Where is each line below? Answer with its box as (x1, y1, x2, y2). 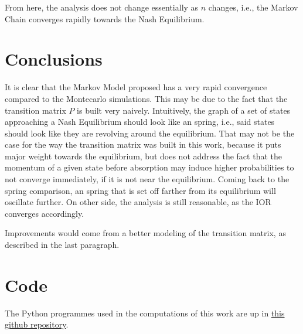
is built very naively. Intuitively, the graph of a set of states (77, 104, 291, 116)
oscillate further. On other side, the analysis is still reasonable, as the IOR (5, 196, 271, 208)
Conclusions (5, 47, 103, 71)
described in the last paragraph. (5, 238, 120, 251)
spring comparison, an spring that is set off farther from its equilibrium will (5, 184, 276, 196)
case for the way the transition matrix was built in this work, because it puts (5, 138, 281, 151)
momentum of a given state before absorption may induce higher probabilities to (5, 161, 294, 173)
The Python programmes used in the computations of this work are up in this (5, 306, 285, 319)
